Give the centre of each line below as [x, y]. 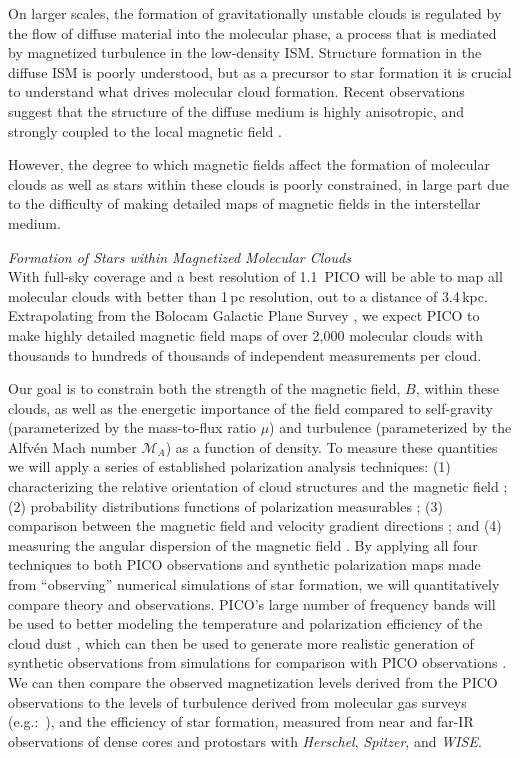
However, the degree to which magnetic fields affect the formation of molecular [249, 164]
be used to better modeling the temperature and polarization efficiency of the [245, 623]
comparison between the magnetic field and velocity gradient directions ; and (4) [255, 525]
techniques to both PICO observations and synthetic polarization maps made [244, 564]
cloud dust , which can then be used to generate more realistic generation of [241, 642]
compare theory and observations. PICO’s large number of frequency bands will [252, 603]
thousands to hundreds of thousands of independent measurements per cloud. [245, 354]
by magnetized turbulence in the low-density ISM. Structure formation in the [245, 52]
